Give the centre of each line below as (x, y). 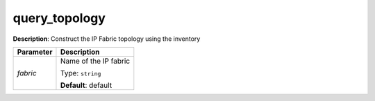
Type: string (81, 73)
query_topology (59, 18)
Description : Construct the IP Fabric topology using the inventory (107, 39)
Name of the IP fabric (95, 61)
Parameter (35, 52)
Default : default (86, 85)
